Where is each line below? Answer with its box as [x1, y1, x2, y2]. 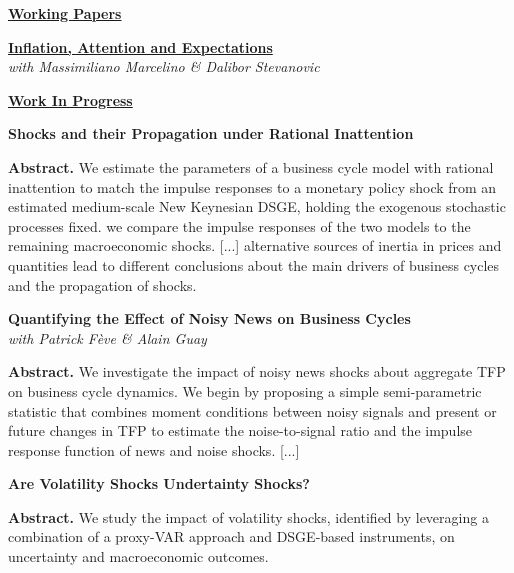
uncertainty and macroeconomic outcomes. [8, 546, 269, 567]
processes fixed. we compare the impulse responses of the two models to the [8, 215, 471, 236]
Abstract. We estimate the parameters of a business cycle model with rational [8, 156, 494, 177]
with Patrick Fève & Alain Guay [8, 327, 207, 348]
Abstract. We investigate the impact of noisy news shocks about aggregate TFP [8, 361, 506, 382]
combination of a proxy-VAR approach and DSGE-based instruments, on [8, 526, 455, 547]
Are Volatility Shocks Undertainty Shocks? [8, 473, 310, 494]
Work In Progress [8, 89, 133, 110]
